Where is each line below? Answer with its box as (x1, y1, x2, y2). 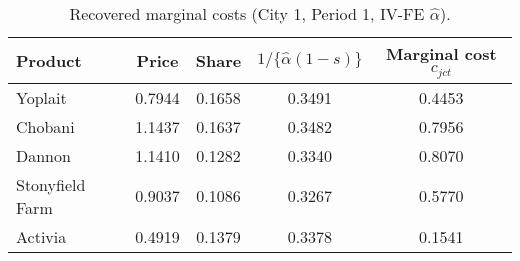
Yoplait (16, 85, 67, 109)
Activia (16, 224, 67, 248)
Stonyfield (16, 172, 86, 196)
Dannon (16, 143, 71, 167)
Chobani (16, 114, 75, 138)
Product (16, 48, 82, 72)
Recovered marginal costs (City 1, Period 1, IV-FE (69, 2, 425, 25)
